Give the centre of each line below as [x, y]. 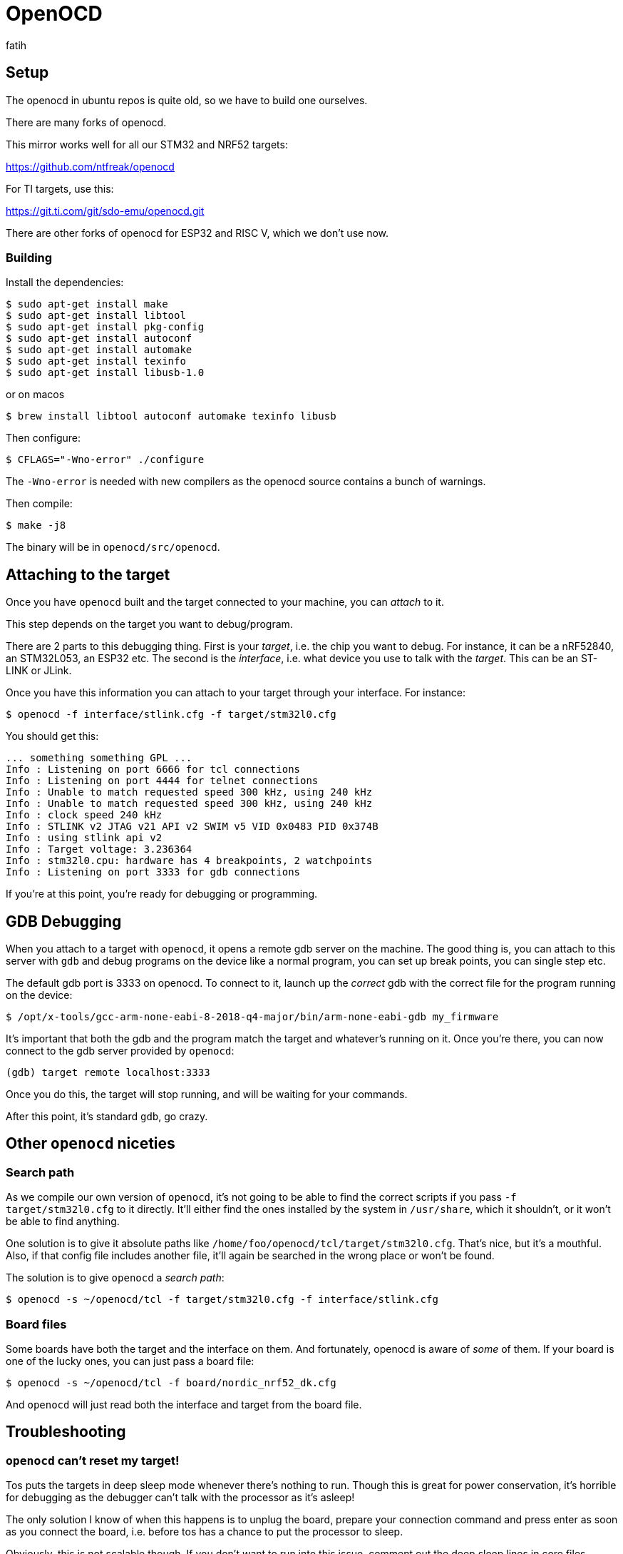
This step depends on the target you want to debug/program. [149, 624]
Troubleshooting [66, 1432]
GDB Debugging [64, 921]
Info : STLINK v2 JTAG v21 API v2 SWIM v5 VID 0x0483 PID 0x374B [192, 827]
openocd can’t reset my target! [93, 1460]
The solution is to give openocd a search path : [115, 1278]
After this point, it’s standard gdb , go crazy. [107, 1117]
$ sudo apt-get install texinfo [96, 361]
